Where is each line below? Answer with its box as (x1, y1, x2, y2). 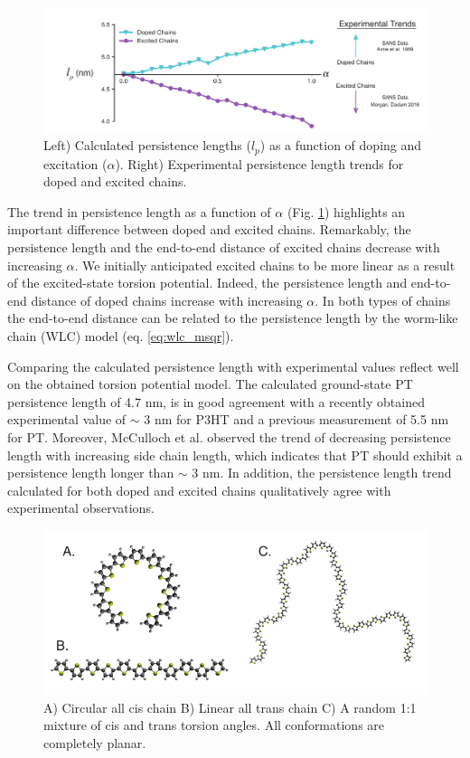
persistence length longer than (7, 463, 174, 482)
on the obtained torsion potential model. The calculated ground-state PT (7, 374, 413, 393)
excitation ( (43, 154, 108, 173)
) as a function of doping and (259, 136, 422, 155)
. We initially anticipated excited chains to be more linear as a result (74, 255, 456, 274)
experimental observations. (7, 498, 155, 517)
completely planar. (43, 734, 146, 753)
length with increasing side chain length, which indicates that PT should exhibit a (7, 445, 463, 464)
